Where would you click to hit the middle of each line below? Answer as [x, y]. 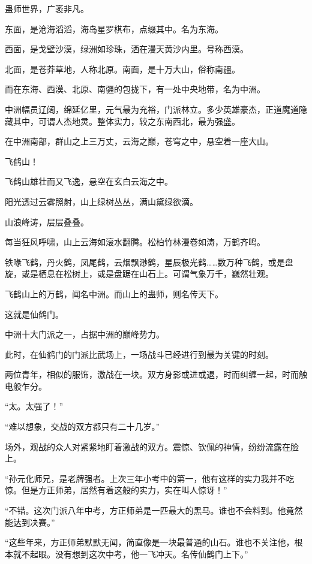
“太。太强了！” [34, 406]
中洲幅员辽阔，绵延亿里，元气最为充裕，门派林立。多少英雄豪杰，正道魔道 [152, 109]
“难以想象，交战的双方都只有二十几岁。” [82, 426]
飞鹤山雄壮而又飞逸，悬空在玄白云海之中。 [89, 181]
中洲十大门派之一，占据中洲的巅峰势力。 [85, 334]
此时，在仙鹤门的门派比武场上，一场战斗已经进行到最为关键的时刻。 [139, 354]
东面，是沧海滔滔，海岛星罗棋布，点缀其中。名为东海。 [114, 28]
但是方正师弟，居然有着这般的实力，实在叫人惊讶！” [124, 490]
